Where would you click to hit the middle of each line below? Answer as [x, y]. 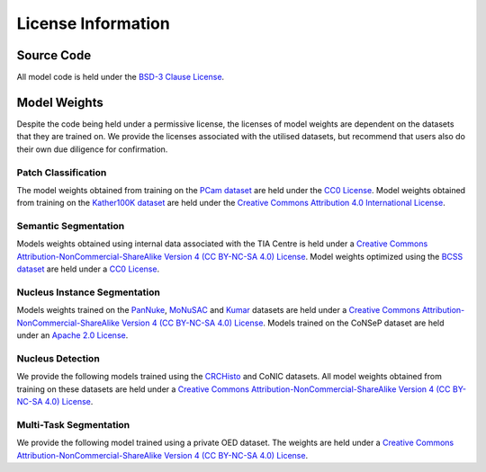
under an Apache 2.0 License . [72, 335]
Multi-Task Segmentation [73, 424]
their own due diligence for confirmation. [92, 149]
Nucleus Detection [58, 358]
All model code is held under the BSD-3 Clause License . [121, 77]
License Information [93, 23]
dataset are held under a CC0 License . [88, 269]
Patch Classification [62, 173]
